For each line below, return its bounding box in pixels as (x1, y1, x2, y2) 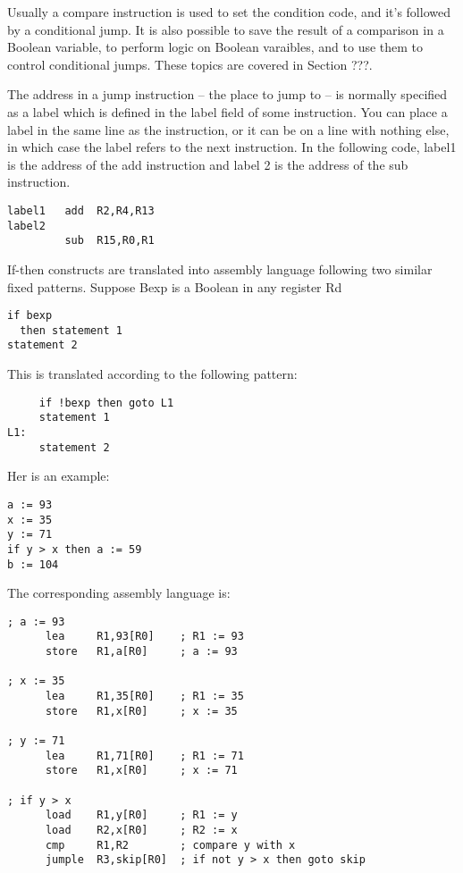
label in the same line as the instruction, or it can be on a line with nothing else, (7, 120, 450, 139)
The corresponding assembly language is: (7, 583, 231, 602)
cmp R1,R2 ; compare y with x (45, 838, 296, 852)
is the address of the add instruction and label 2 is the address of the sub (7, 155, 408, 173)
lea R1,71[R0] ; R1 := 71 (45, 749, 244, 762)
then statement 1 (20, 323, 122, 337)
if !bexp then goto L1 (38, 396, 174, 409)
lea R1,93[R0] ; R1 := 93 (45, 630, 244, 643)
